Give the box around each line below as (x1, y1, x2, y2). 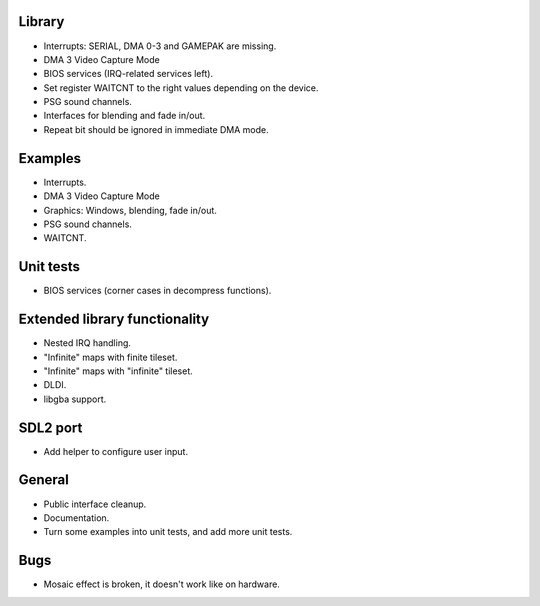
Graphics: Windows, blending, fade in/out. (43, 204, 217, 216)
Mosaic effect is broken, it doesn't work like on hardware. (43, 578, 280, 590)
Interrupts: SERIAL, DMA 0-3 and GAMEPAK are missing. (43, 40, 277, 52)
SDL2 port (18, 419, 83, 436)
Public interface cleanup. (43, 498, 147, 510)
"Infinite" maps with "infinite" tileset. (43, 365, 194, 377)
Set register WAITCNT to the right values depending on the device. (43, 81, 319, 94)
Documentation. (43, 511, 110, 524)
